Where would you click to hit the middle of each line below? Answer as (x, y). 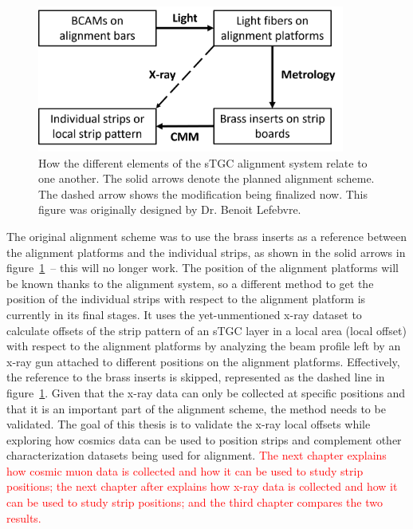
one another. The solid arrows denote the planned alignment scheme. (206, 178)
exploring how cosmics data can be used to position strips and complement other (204, 439)
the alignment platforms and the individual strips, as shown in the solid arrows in (206, 252)
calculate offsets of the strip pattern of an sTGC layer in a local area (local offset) (206, 330)
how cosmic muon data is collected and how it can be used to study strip (185, 470)
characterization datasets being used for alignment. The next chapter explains (197, 455)
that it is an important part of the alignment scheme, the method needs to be (196, 408)
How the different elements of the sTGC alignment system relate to (203, 162)
